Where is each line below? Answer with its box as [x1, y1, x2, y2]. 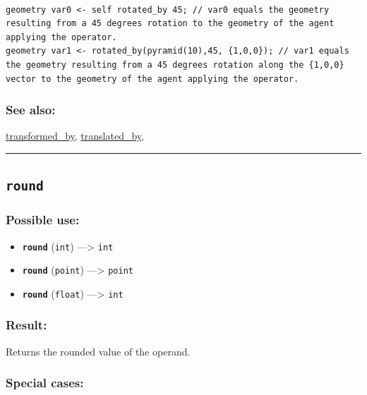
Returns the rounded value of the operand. [6, 344, 191, 358]
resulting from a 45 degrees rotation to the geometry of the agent [6, 18, 335, 29]
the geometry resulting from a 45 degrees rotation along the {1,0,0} [6, 59, 344, 70]
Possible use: [6, 211, 80, 229]
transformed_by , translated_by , [6, 128, 144, 143]
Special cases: [6, 374, 84, 391]
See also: [6, 101, 56, 119]
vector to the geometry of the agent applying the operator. [6, 73, 299, 84]
